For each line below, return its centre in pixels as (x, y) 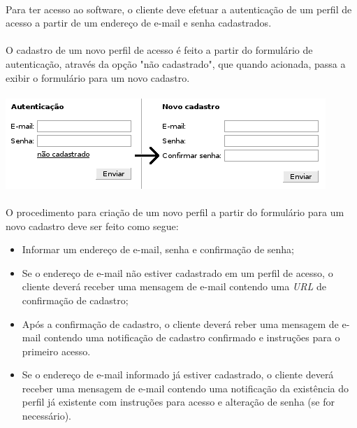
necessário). (46, 416)
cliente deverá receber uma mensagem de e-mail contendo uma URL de (174, 286)
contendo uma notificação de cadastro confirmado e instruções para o (192, 337)
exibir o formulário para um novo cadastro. (98, 77)
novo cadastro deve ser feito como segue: (92, 226)
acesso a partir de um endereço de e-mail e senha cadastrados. (139, 23)
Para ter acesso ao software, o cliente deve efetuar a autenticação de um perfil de (179, 9)
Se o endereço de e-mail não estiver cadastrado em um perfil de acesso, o (177, 272)
